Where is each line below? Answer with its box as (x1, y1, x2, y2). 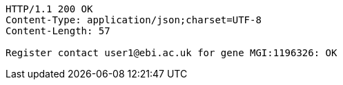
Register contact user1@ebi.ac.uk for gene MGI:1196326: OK (6, 47, 337, 58)
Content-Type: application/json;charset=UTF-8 (6, 14, 262, 25)
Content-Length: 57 (6, 25, 110, 36)
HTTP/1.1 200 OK (6, 3, 93, 14)
